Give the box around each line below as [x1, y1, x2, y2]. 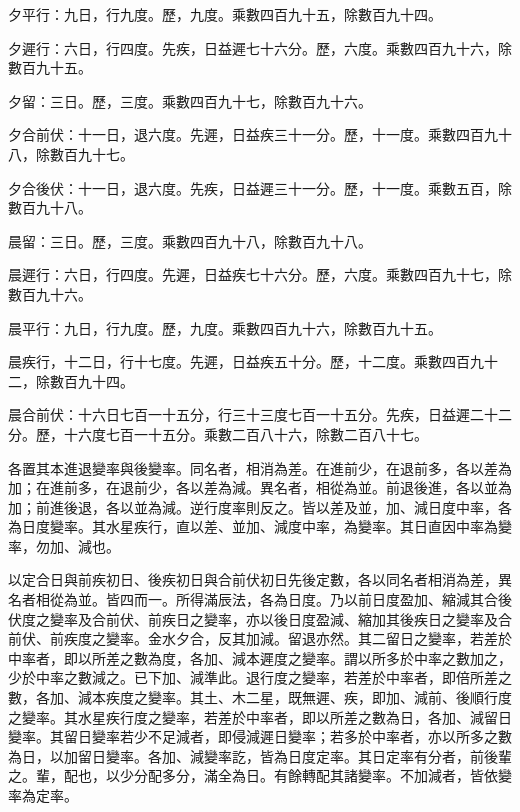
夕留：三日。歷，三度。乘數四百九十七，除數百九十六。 [8, 90, 372, 111]
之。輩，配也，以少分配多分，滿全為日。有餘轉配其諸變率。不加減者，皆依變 [8, 765, 512, 786]
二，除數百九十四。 [8, 370, 134, 391]
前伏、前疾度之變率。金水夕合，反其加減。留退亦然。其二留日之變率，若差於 [8, 628, 512, 649]
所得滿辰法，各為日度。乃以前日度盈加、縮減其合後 [175, 589, 512, 610]
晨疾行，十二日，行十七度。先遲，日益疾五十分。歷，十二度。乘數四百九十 [8, 351, 498, 372]
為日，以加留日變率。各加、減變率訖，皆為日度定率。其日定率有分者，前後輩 [8, 745, 512, 766]
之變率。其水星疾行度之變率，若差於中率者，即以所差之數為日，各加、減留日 [8, 706, 512, 727]
